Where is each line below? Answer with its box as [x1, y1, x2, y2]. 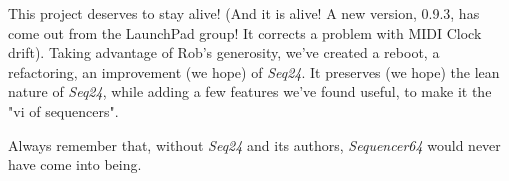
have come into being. [8, 154, 142, 175]
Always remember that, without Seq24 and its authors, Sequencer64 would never [8, 134, 501, 155]
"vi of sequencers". [8, 100, 119, 121]
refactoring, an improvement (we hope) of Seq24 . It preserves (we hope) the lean [8, 61, 500, 82]
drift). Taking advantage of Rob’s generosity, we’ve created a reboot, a [8, 42, 440, 63]
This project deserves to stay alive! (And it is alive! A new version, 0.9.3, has [8, 3, 480, 23]
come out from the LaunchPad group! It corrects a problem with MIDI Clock [8, 22, 482, 43]
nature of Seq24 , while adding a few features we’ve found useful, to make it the [8, 81, 492, 102]
